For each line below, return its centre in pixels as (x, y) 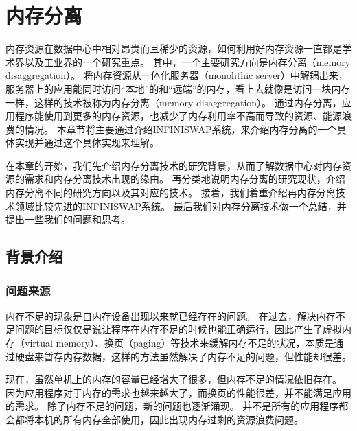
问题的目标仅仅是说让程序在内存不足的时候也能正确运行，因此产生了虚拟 (178, 329)
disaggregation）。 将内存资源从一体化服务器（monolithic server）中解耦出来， (177, 75)
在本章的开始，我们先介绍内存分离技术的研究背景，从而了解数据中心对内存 (174, 165)
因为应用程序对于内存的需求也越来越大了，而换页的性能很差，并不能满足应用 (178, 392)
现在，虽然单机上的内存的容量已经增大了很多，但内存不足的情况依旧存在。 (174, 379)
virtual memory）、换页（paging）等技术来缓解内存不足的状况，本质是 (179, 343)
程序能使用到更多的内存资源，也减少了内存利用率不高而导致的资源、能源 (178, 116)
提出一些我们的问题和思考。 (68, 219)
